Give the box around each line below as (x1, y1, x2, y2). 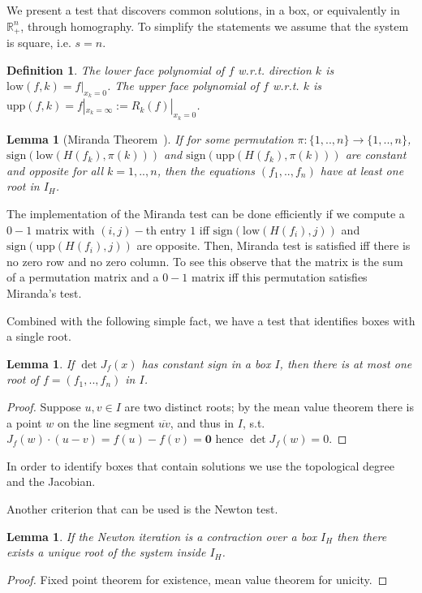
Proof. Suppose (6, 397, 81, 415)
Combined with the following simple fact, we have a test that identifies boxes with (6, 312, 416, 329)
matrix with (35, 221, 95, 238)
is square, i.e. (6, 34, 71, 51)
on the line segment (57, 414, 155, 431)
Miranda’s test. (6, 284, 82, 301)
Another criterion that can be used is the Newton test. (6, 500, 278, 517)
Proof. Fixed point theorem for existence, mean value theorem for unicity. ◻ (6, 570, 388, 587)
